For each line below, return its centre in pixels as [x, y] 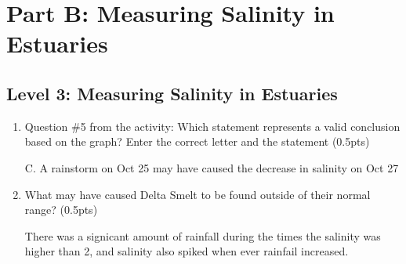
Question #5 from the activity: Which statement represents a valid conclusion [212, 126]
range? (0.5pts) [61, 210]
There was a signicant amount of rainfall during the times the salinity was [203, 235]
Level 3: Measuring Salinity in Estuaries [172, 93]
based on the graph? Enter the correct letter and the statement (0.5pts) [197, 141]
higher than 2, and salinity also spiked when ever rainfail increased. [187, 251]
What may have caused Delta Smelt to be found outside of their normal [198, 194]
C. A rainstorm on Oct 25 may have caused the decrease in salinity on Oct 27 [212, 167]
